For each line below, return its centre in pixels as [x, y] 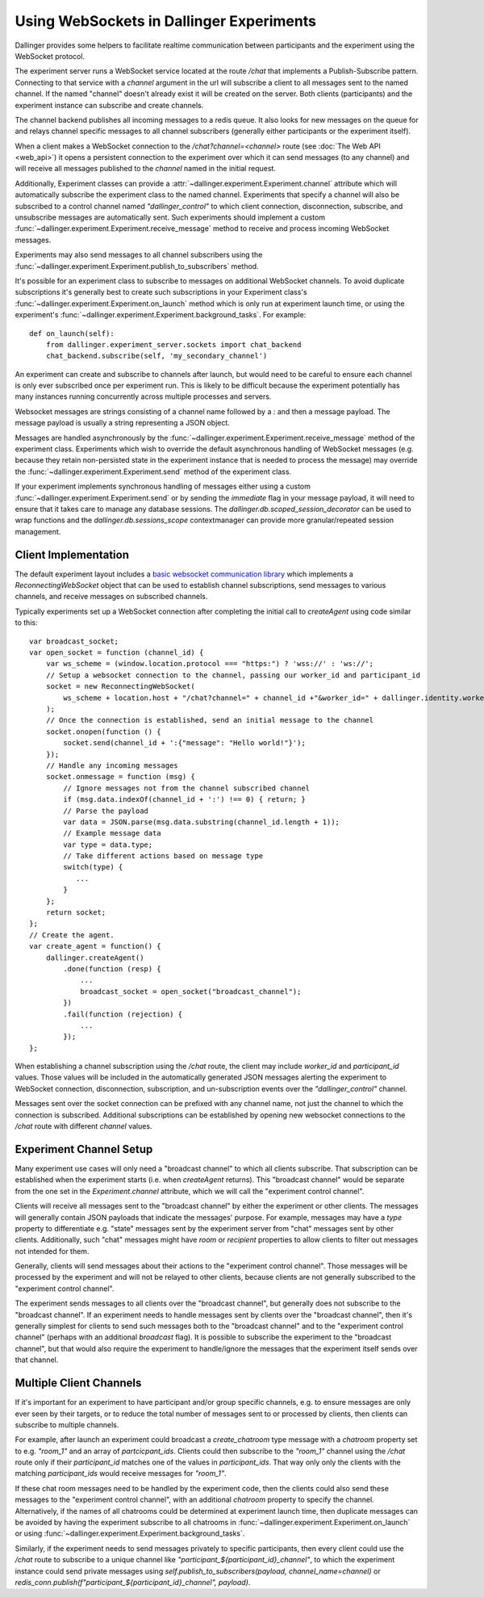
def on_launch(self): [72, 333]
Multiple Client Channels [78, 1383]
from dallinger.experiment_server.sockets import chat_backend [173, 344]
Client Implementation [72, 554]
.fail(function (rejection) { [123, 1014]
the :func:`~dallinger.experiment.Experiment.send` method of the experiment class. [153, 472]
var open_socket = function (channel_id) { [117, 653]
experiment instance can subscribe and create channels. [109, 105]
